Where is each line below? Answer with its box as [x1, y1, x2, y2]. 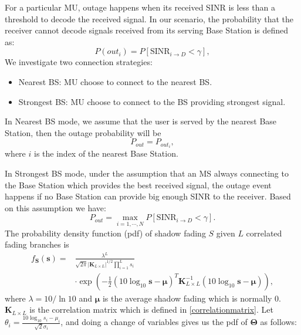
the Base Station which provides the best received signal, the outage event [5, 178, 272, 191]
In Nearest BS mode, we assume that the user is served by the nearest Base [5, 115, 277, 127]
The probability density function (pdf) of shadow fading [5, 226, 206, 239]
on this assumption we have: [5, 201, 106, 214]
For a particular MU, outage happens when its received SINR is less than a [5, 1, 275, 13]
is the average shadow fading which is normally [102, 292, 272, 304]
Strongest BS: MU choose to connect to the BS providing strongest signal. [18, 95, 286, 107]
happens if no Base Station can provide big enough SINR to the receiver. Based [5, 190, 291, 202]
